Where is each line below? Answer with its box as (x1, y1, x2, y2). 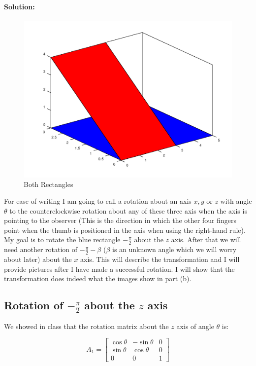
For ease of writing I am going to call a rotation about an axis (4, 195, 192, 206)
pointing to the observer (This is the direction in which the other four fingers (4, 215, 236, 225)
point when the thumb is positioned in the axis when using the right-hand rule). (4, 224, 246, 235)
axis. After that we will (171, 234, 241, 245)
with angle (220, 195, 252, 206)
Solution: (4, 1, 35, 11)
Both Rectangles (24, 179, 73, 189)
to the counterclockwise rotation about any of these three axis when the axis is (9, 205, 247, 216)
